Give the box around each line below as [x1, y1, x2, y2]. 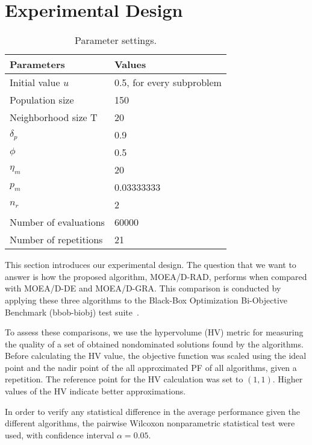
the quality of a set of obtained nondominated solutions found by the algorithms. [5, 337, 304, 350]
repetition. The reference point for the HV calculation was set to [5, 373, 243, 385]
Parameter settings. [74, 33, 157, 48]
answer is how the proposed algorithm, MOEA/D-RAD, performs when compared [5, 270, 307, 282]
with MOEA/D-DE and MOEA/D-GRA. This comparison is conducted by [5, 282, 281, 294]
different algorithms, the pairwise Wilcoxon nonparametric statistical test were [5, 417, 295, 429]
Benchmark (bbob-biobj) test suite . [5, 305, 139, 318]
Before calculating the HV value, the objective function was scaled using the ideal [5, 349, 307, 362]
